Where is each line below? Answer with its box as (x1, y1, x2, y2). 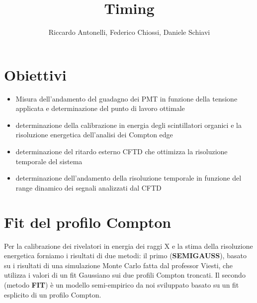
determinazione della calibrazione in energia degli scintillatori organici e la (15, 119, 242, 130)
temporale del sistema (15, 156, 83, 166)
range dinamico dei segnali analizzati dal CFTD (15, 182, 162, 193)
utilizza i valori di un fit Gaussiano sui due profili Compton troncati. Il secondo (4, 270, 246, 280)
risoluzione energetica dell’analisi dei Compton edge (15, 129, 173, 140)
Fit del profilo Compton (4, 211, 171, 232)
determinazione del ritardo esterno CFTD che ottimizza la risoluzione (15, 146, 228, 157)
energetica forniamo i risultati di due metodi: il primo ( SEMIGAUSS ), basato (4, 250, 247, 261)
